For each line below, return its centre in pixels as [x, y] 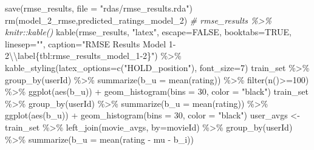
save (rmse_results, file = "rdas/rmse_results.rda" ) [99, 8]
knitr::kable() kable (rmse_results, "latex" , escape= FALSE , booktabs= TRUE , [148, 32]
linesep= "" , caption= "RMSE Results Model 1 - [90, 43]
